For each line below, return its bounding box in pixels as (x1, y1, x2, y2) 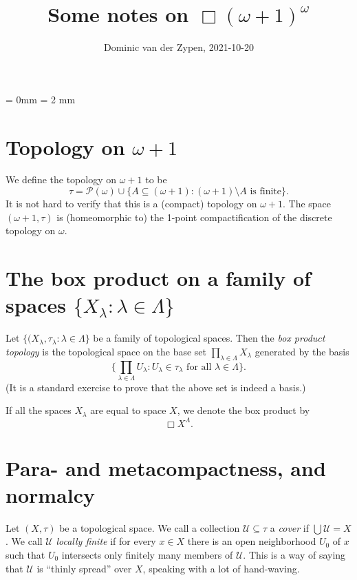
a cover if (270, 520, 310, 535)
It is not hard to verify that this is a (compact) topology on (6, 196, 257, 211)
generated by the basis (255, 344, 349, 358)
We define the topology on (6, 172, 117, 187)
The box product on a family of (6, 264, 311, 291)
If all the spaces (6, 403, 72, 417)
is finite (250, 187, 282, 197)
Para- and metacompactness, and (6, 453, 326, 481)
